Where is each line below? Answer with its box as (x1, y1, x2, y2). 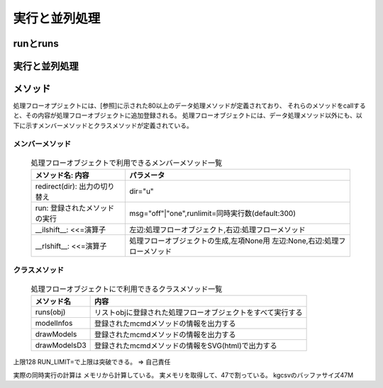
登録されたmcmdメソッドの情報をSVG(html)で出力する (94, 341, 277, 350)
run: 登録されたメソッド (35, 203, 115, 213)
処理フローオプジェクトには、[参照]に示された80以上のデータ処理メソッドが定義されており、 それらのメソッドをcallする (13, 101, 367, 110)
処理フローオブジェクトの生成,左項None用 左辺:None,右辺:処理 (128, 236, 339, 246)
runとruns (13, 38, 60, 50)
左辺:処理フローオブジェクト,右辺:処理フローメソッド (128, 225, 306, 235)
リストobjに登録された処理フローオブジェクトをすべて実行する (94, 308, 303, 318)
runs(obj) (35, 307, 66, 317)
